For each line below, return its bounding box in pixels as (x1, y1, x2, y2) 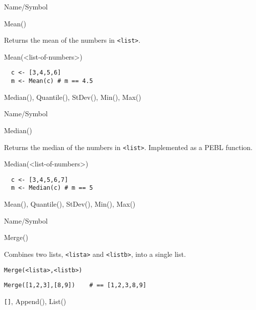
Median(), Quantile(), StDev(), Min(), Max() (4, 91, 141, 102)
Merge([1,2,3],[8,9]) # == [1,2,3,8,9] (4, 282, 147, 289)
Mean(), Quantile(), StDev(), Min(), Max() (4, 199, 136, 209)
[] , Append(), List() (4, 296, 67, 306)
